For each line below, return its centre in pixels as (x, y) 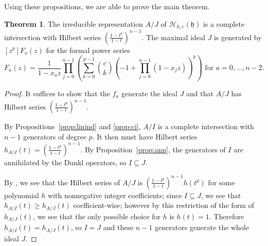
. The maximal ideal (173, 37)
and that (200, 93)
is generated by (238, 37)
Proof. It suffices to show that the (57, 93)
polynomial (22, 195)
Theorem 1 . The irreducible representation (74, 23)
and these (118, 227)
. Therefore (227, 216)
